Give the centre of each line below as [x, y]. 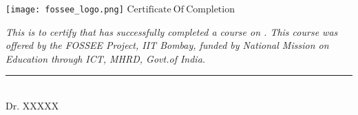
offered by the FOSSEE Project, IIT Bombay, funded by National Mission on [167, 45]
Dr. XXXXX [32, 106]
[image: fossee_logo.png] [65, 10]
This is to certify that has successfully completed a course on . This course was [172, 31]
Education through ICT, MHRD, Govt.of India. [106, 58]
